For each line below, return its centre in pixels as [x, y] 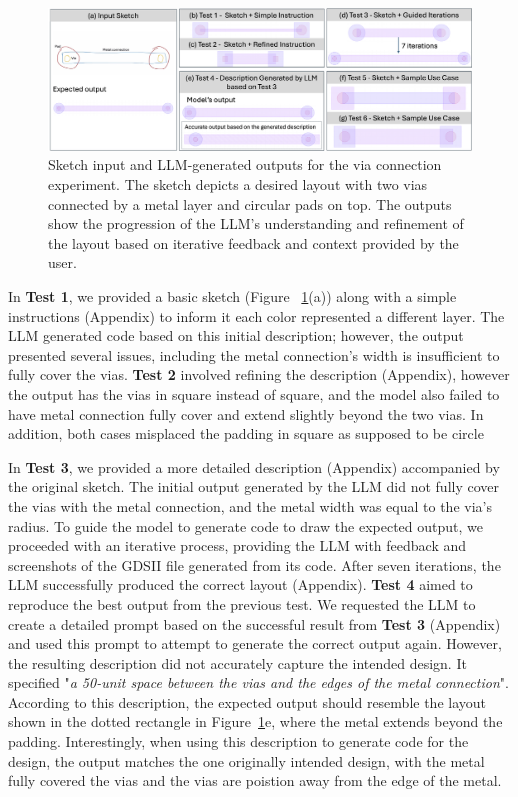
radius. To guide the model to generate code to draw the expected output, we [246, 525]
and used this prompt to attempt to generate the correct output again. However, [255, 643]
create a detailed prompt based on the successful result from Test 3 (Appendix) [254, 623]
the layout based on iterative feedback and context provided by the [253, 242]
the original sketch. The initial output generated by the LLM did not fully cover [254, 486]
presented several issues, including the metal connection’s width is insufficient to [254, 354]
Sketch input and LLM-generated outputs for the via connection [245, 164]
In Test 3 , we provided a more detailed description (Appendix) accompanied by [254, 466]
